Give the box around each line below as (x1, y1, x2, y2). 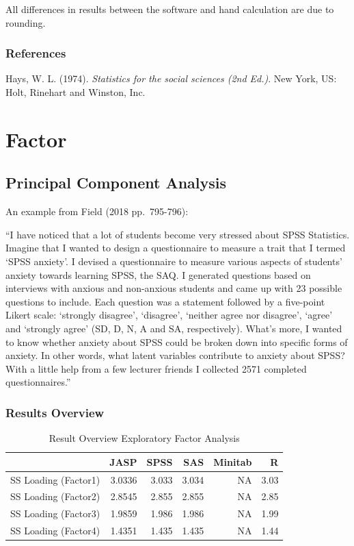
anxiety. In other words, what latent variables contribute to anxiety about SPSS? (5, 348, 345, 362)
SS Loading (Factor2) (10, 489, 100, 504)
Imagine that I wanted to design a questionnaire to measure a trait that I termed (5, 240, 346, 255)
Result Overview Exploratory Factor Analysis (49, 431, 240, 445)
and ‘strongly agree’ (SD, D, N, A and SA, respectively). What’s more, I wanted (5, 321, 342, 335)
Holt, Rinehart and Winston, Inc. (5, 85, 146, 99)
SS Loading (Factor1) (10, 472, 100, 486)
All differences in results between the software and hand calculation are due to (5, 2, 334, 16)
